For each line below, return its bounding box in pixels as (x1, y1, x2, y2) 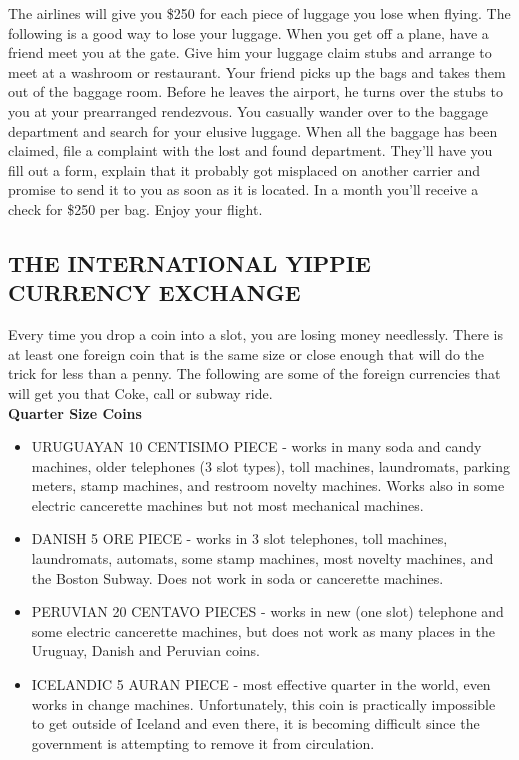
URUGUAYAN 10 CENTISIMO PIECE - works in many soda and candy (31, 436, 482, 457)
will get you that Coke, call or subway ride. (8, 382, 273, 403)
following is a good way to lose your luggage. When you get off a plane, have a (8, 22, 489, 43)
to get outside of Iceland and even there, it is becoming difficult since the (31, 713, 480, 734)
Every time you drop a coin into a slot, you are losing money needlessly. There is (8, 324, 503, 345)
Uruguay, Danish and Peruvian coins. (31, 640, 260, 661)
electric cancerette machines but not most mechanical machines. (31, 494, 424, 515)
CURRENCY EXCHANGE (8, 277, 301, 308)
